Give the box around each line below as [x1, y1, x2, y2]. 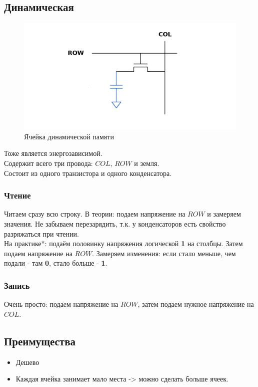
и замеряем [207, 209, 241, 219]
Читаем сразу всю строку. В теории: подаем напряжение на [4, 209, 185, 219]
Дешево [15, 356, 39, 367]
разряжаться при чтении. [4, 228, 79, 239]
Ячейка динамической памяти [24, 131, 114, 141]
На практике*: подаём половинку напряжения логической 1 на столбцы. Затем [4, 238, 243, 249]
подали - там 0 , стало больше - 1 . [4, 258, 107, 268]
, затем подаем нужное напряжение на [137, 299, 254, 309]
